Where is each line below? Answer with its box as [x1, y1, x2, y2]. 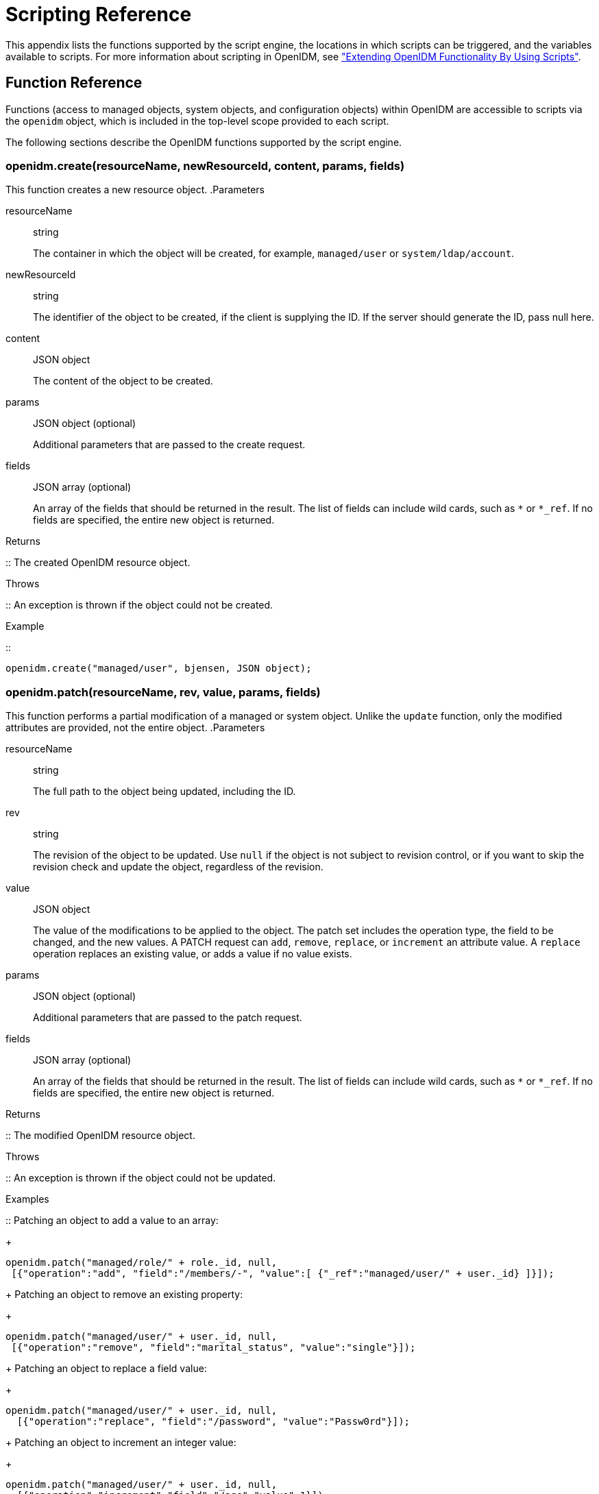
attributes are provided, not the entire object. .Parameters [5, 722, 265, 734]
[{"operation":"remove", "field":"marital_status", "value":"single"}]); [11, 1342, 416, 1354]
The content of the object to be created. [33, 375, 213, 387]
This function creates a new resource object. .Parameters [5, 184, 265, 196]
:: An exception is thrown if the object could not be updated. [5, 1172, 276, 1184]
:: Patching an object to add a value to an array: [5, 1214, 219, 1227]
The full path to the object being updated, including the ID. [33, 785, 296, 798]
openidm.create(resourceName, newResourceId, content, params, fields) [5, 158, 405, 173]
